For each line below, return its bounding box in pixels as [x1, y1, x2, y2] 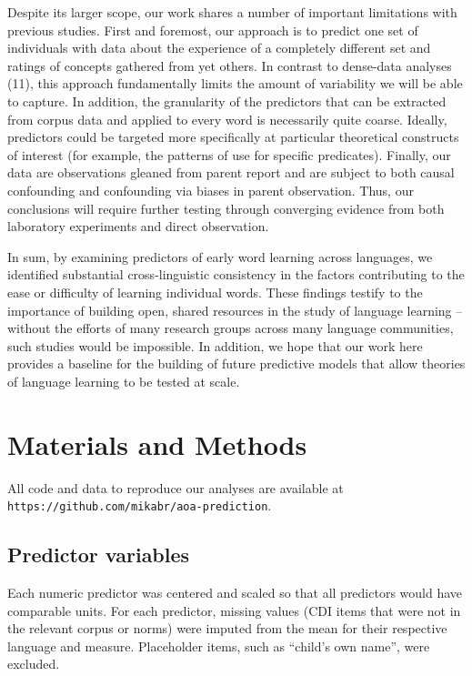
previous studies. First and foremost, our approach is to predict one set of [7, 20, 418, 39]
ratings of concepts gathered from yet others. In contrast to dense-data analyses [7, 55, 452, 75]
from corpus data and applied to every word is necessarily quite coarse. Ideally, [7, 109, 447, 128]
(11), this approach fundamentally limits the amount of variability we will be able [7, 74, 463, 93]
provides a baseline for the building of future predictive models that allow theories [7, 354, 466, 373]
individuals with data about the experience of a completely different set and [7, 38, 431, 57]
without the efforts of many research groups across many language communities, [7, 318, 454, 338]
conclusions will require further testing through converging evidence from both [7, 198, 445, 217]
